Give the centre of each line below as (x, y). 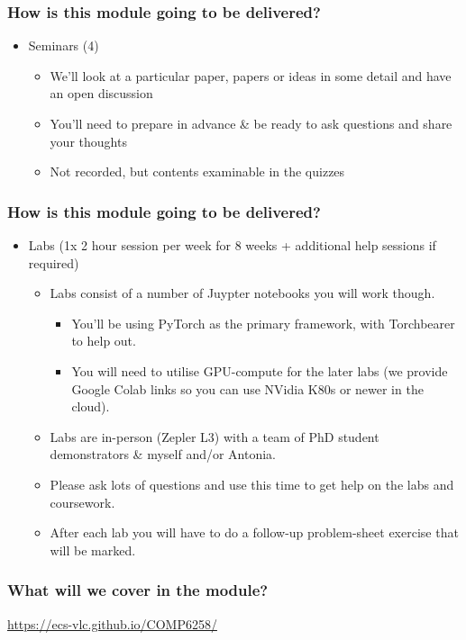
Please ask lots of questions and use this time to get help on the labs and (252, 484)
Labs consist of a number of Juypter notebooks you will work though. (242, 293)
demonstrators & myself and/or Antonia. (163, 454)
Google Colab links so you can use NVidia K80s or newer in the (247, 388)
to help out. (104, 341)
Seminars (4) (64, 45)
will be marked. (93, 550)
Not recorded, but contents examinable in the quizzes (197, 171)
